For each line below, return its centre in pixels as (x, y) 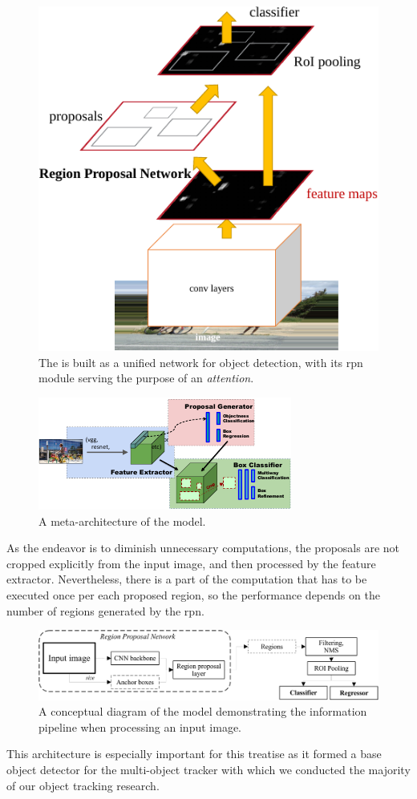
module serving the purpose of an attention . (146, 378)
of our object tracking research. (83, 785)
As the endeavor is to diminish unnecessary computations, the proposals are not (203, 548)
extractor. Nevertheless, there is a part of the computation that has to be (187, 579)
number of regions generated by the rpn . (105, 610)
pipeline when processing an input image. (140, 726)
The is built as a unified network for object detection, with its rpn (201, 362)
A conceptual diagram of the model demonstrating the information (203, 711)
